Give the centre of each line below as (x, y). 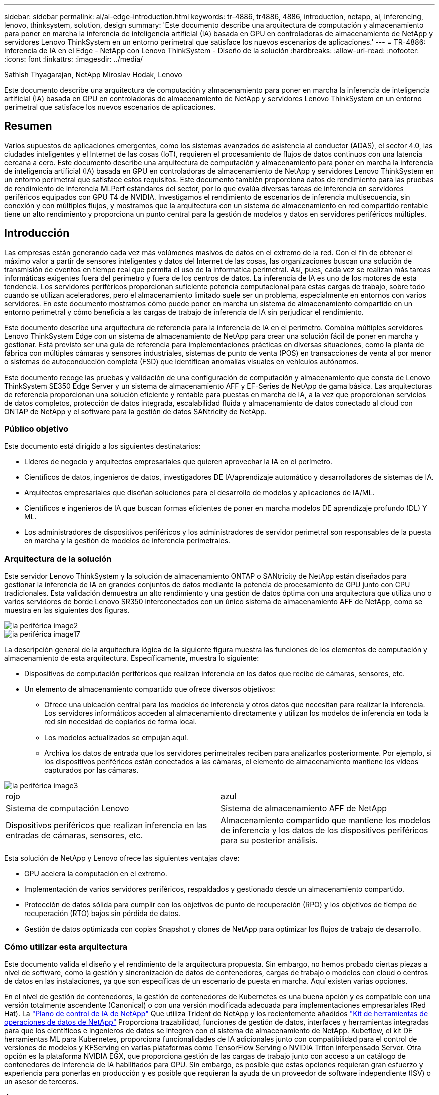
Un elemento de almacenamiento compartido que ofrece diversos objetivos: (150, 689)
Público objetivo (36, 429)
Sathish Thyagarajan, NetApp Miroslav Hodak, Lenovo (93, 74)
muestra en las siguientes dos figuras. (67, 610)
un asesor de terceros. (41, 1081)
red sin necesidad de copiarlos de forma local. (121, 722)
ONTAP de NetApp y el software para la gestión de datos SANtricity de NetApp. (135, 411)
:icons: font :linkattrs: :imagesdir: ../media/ (74, 59)
